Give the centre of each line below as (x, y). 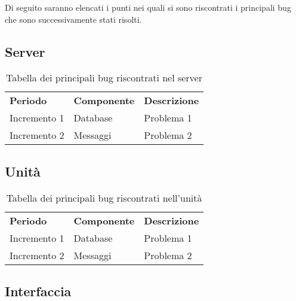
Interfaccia (38, 291)
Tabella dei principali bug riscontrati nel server (104, 78)
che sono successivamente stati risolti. (73, 19)
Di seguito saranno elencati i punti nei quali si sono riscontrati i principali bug (148, 7)
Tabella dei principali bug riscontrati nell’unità (104, 197)
